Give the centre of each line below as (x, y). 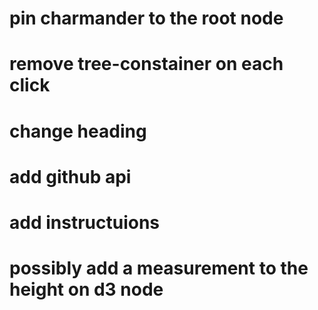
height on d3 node (86, 289)
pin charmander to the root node (146, 18)
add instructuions (85, 222)
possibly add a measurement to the (159, 268)
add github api (70, 176)
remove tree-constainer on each (146, 64)
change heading (78, 131)
